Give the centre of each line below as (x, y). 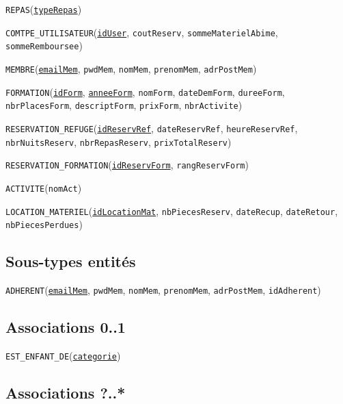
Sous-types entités (71, 261)
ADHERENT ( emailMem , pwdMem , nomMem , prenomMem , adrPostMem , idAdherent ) (163, 290)
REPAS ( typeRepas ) (44, 9)
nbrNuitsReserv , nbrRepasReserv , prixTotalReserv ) (119, 141)
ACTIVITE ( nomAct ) (44, 187)
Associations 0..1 (66, 327)
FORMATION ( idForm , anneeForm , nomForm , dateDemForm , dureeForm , (145, 91)
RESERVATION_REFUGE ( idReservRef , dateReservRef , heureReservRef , (152, 128)
